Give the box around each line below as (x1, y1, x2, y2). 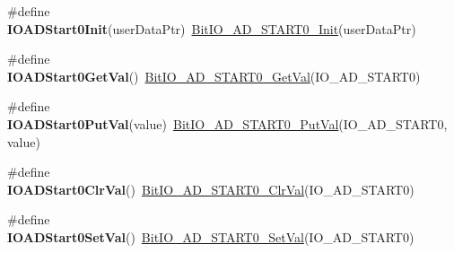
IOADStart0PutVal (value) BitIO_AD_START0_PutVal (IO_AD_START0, (7, 114, 448, 133)
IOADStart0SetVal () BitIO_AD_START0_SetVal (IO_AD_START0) (7, 227, 415, 246)
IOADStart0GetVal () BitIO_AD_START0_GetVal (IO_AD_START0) (7, 66, 421, 85)
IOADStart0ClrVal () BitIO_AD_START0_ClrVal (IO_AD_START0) (7, 179, 415, 198)
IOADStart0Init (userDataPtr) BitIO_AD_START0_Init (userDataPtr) (7, 19, 416, 38)
